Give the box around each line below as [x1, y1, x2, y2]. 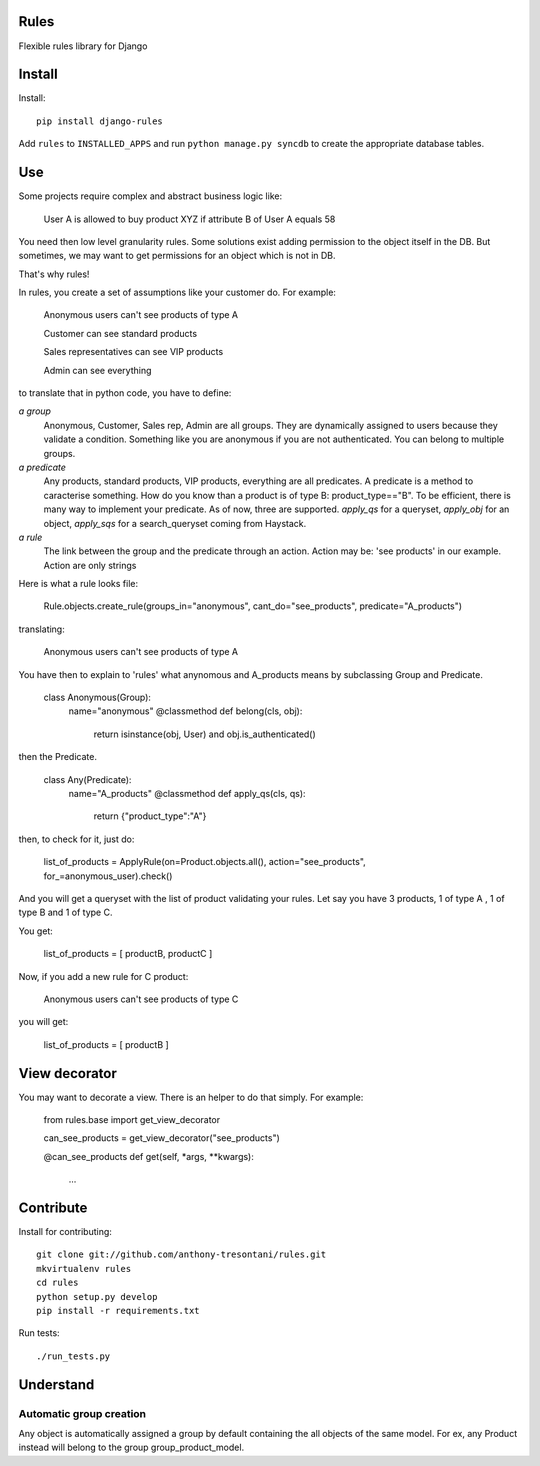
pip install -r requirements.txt [36, 1305, 200, 1317]
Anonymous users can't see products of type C [43, 993, 239, 1005]
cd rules [36, 1277, 79, 1289]
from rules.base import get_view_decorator [43, 1113, 221, 1125]
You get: [18, 925, 54, 937]
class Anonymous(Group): [43, 691, 152, 704]
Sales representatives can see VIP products [43, 346, 224, 358]
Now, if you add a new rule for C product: [18, 970, 189, 982]
